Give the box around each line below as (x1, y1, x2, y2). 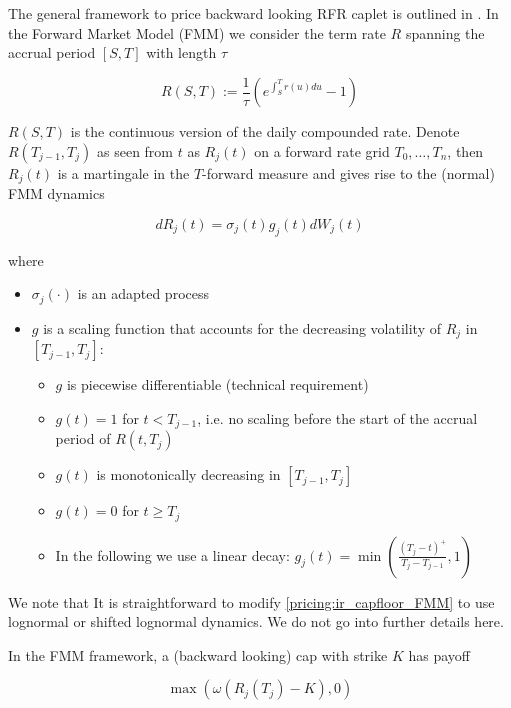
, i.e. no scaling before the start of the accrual (197, 407, 478, 428)
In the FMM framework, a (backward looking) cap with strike (8, 644, 388, 665)
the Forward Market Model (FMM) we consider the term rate (8, 22, 386, 43)
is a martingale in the (57, 162, 190, 183)
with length (146, 42, 217, 63)
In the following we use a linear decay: (55, 544, 290, 565)
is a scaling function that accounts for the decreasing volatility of (43, 317, 441, 338)
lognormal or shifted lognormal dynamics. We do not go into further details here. (8, 611, 504, 632)
